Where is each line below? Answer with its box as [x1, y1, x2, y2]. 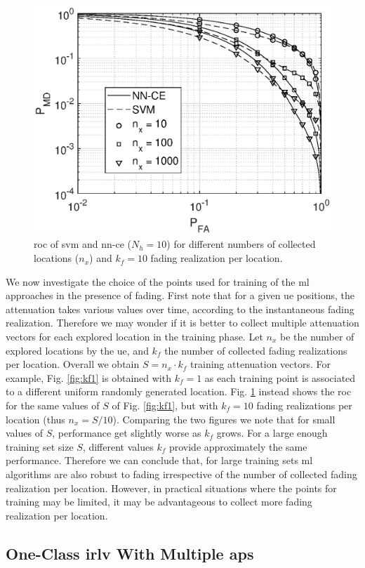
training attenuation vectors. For [190, 357, 331, 371]
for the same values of [6, 397, 100, 412]
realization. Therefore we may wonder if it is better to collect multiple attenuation [6, 315, 359, 330]
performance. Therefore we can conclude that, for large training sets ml [6, 453, 313, 468]
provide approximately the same [168, 439, 307, 454]
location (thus [6, 411, 65, 426]
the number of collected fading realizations [164, 343, 347, 357]
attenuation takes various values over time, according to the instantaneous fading [6, 301, 354, 316]
